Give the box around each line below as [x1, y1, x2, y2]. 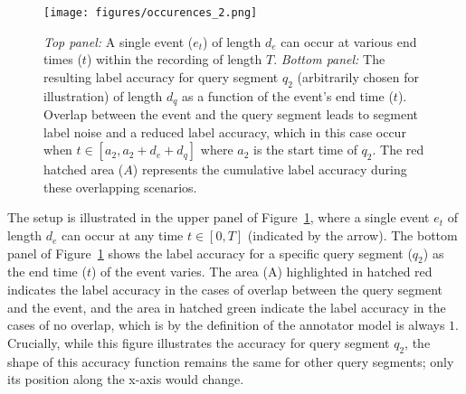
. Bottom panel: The [273, 50, 385, 69]
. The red [372, 140, 424, 159]
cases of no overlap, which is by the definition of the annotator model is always [7, 315, 445, 334]
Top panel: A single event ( [43, 32, 194, 51]
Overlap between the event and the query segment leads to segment [43, 105, 419, 124]
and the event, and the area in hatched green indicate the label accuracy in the [7, 297, 446, 316]
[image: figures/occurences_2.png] [43, 6, 258, 19]
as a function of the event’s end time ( [181, 86, 394, 105]
